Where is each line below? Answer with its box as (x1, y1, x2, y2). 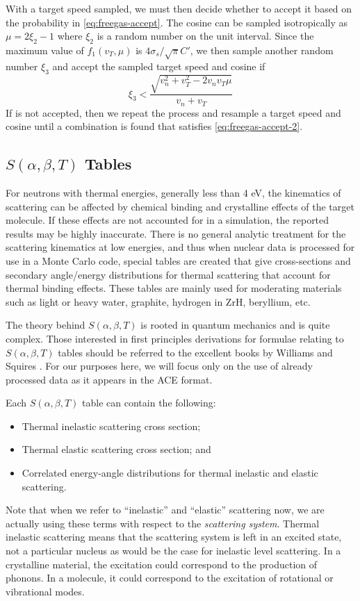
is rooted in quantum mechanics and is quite (140, 318, 330, 332)
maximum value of (6, 42, 84, 57)
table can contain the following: (82, 395, 216, 410)
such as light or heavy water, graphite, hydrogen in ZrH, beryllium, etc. (6, 294, 311, 308)
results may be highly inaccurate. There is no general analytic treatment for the (6, 226, 346, 240)
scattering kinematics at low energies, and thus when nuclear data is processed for (6, 240, 355, 254)
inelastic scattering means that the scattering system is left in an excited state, (6, 529, 342, 544)
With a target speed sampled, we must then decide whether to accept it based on (6, 1, 352, 15)
